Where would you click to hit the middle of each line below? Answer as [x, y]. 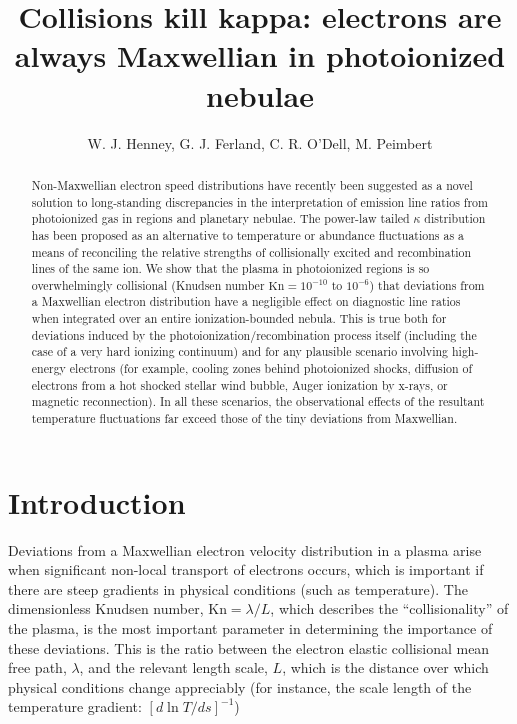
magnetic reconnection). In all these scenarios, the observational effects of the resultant [258, 401]
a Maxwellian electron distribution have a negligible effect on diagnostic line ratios [246, 301]
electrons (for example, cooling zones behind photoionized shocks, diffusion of [271, 368]
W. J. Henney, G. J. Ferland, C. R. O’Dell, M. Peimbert [260, 142]
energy [48, 368]
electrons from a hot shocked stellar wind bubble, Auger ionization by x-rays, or [239, 384]
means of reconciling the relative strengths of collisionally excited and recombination [251, 251]
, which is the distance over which [385, 667]
